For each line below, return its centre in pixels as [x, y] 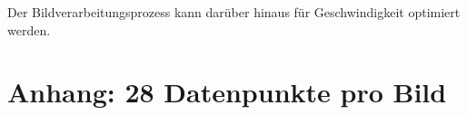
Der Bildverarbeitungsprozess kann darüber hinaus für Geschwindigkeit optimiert [234, 12]
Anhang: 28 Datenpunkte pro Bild [227, 92]
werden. [29, 29]
